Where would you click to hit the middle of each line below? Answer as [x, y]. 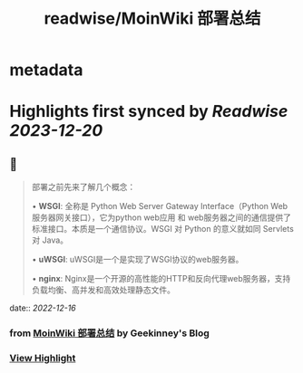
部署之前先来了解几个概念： [83, 187]
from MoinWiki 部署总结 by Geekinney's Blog [110, 333]
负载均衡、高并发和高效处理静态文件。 [103, 290]
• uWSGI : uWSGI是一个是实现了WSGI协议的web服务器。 [137, 260]
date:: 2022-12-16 [43, 308]
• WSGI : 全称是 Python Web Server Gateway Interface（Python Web [160, 206]
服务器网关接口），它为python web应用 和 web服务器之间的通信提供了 [161, 217]
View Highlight [43, 359]
